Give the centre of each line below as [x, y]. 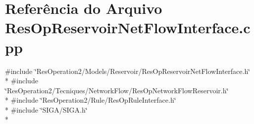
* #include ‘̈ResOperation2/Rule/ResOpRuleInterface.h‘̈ [91, 100]
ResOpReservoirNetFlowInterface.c [128, 28]
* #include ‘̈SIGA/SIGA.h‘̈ [46, 109]
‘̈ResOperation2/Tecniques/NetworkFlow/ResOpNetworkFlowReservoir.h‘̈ [117, 90]
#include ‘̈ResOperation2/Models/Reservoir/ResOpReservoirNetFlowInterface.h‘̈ [128, 71]
